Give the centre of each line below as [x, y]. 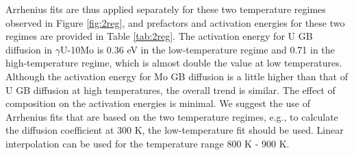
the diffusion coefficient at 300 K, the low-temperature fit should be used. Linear [175, 130]
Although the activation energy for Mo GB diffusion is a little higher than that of [177, 76]
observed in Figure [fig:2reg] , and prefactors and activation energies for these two [175, 22]
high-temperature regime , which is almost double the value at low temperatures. [174, 63]
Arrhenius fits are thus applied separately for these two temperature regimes [166, 9]
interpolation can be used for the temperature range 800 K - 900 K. [148, 143]
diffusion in [29, 49]
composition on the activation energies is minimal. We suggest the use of [158, 103]
